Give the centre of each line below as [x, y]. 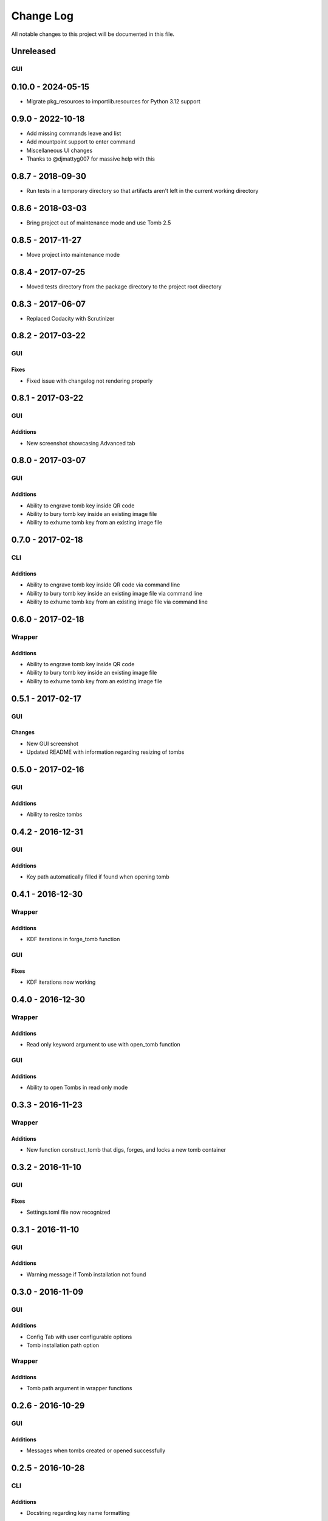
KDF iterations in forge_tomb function [73, 939]
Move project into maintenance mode [73, 254]
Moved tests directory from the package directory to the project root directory [124, 287]
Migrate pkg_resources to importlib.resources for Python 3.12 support [113, 102]
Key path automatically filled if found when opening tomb [98, 877]
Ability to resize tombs [54, 815]
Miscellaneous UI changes [60, 150]
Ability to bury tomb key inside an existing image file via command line [114, 593]
